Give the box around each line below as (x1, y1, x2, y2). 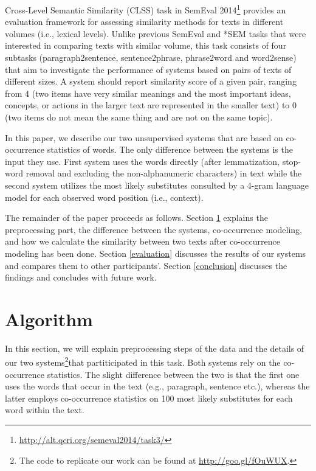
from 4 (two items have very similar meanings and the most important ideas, (5, 86, 291, 99)
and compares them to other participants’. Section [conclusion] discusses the (5, 259, 287, 271)
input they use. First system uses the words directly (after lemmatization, (5, 155, 280, 167)
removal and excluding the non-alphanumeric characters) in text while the (26, 167, 302, 180)
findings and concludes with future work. (5, 271, 157, 284)
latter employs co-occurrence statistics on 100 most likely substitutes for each (5, 391, 293, 404)
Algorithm (5, 306, 93, 331)
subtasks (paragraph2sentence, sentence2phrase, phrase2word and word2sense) (5, 51, 297, 64)
